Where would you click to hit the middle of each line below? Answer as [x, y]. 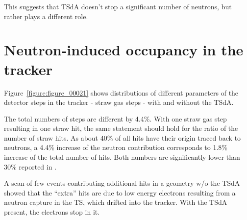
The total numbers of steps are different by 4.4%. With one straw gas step [115, 118]
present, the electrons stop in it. [52, 212]
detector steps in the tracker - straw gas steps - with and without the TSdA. [119, 102]
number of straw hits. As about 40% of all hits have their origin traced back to [123, 137]
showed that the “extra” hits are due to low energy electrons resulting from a [120, 192]
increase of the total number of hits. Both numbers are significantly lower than [122, 157]
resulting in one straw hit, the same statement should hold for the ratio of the [121, 128]
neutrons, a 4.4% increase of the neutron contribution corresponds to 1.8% [116, 147]
